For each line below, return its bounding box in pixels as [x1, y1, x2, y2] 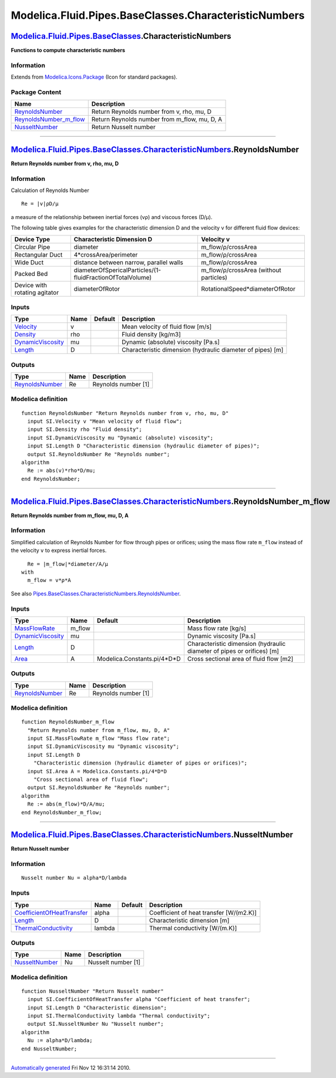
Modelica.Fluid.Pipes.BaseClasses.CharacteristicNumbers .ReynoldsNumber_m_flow [11, 496, 330, 506]
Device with [14, 281, 47, 289]
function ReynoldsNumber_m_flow [21, 719, 115, 725]
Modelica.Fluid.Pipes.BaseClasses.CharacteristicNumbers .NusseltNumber [11, 830, 294, 840]
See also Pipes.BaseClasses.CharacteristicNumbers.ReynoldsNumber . [11, 590, 182, 597]
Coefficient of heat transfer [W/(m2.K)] [149, 908, 257, 917]
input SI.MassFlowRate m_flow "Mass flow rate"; [27, 735, 170, 742]
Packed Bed [14, 269, 48, 278]
